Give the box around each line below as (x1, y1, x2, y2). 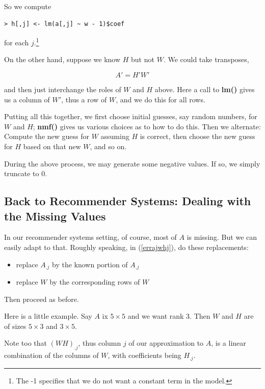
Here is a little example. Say (4, 311, 92, 321)
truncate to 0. (4, 168, 47, 179)
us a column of (4, 94, 50, 104)
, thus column (78, 338, 121, 348)
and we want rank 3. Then (127, 311, 210, 321)
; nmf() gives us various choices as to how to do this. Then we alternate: (33, 121, 261, 131)
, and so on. (90, 141, 127, 151)
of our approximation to (128, 338, 204, 348)
